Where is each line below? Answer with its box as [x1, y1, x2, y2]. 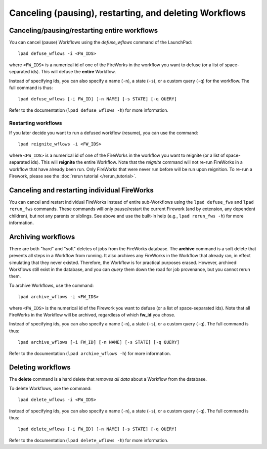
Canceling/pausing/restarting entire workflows [9, 26, 158, 35]
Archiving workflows [9, 232, 75, 241]
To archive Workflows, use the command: [9, 282, 94, 288]
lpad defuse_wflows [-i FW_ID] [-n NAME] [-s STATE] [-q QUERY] [18, 96, 178, 102]
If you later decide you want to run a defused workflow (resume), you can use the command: [9, 130, 198, 135]
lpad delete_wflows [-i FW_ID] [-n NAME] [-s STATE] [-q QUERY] [18, 426, 178, 432]
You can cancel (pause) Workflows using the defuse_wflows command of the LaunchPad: [9, 40, 192, 45]
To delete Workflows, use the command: [9, 385, 91, 391]
